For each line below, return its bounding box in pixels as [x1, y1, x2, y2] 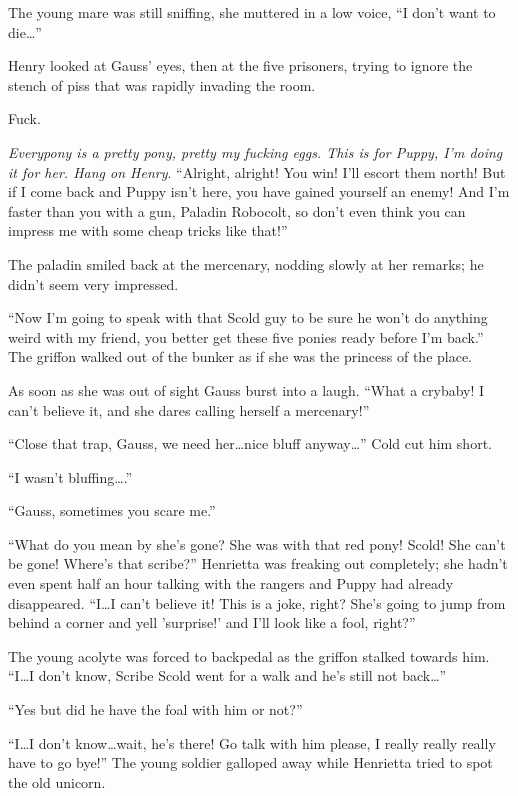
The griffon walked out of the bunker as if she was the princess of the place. [8, 346, 473, 367]
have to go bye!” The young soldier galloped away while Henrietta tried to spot [8, 752, 493, 773]
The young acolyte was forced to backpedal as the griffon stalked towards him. [8, 645, 490, 666]
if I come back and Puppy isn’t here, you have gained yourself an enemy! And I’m [8, 181, 510, 202]
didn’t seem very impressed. [8, 273, 179, 294]
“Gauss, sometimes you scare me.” [8, 500, 216, 521]
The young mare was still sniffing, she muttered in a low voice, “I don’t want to [8, 2, 496, 22]
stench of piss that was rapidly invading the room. [8, 74, 316, 95]
